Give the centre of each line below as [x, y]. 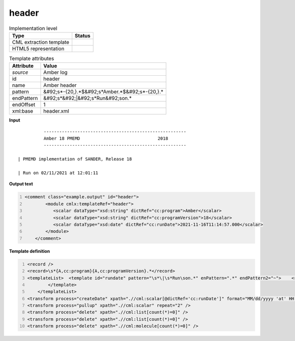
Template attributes [31, 59]
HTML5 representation [38, 48]
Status [82, 35]
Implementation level [33, 28]
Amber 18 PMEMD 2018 [106, 139]
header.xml [56, 111]
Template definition [29, 251]
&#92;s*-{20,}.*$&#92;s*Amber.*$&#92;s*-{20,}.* [103, 92]
